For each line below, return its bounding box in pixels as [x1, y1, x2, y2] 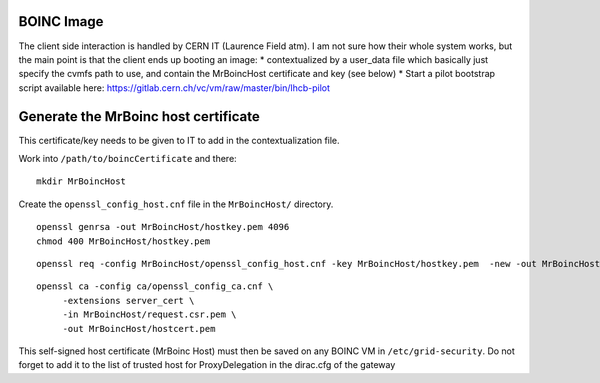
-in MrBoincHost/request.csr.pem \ [62, 309, 237, 320]
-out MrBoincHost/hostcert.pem [62, 323, 216, 334]
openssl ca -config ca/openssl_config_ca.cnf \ [36, 281, 274, 292]
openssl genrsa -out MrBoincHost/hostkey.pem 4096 [36, 221, 290, 233]
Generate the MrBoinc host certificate [18, 108, 260, 125]
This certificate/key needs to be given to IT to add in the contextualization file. [18, 134, 340, 146]
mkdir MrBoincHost [36, 176, 127, 187]
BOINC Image [18, 13, 104, 30]
